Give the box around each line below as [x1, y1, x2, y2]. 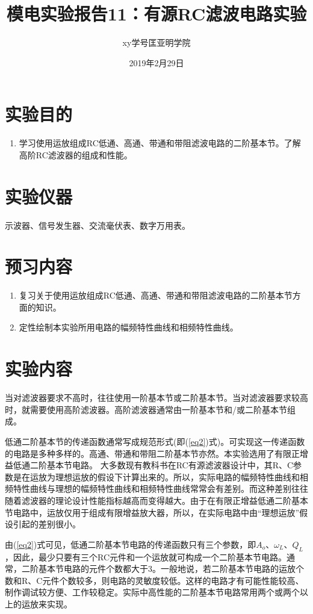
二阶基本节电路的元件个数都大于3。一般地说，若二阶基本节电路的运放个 [21, 562, 304, 575]
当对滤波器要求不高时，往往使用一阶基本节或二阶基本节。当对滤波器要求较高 [5, 391, 308, 404]
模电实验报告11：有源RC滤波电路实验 [6, 1, 307, 26]
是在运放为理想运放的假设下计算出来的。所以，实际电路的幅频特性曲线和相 [13, 470, 308, 483]
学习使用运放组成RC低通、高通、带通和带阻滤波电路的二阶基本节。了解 [19, 137, 301, 149]
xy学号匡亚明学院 [122, 36, 191, 49]
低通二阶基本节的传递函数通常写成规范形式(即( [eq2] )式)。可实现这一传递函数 [5, 435, 305, 447]
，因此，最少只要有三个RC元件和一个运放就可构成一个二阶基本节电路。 [5, 550, 287, 563]
